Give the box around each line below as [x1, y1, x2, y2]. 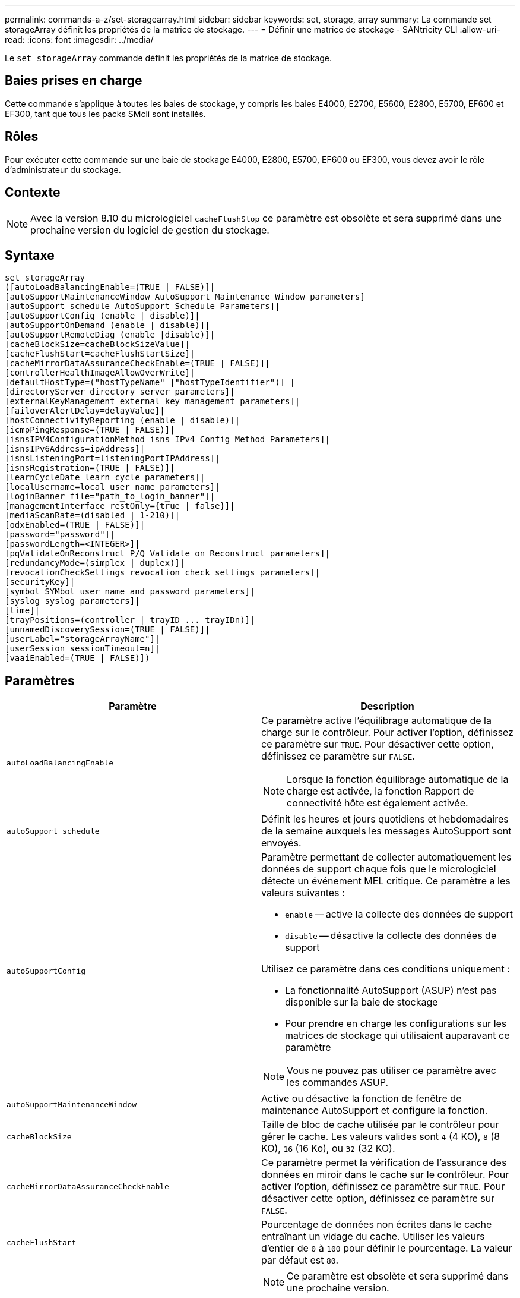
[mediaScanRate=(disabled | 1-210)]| [5, 511, 180, 521]
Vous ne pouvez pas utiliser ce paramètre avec [287, 1064, 497, 1077]
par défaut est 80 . [261, 1254, 339, 1267]
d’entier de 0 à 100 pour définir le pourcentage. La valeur [261, 1242, 512, 1255]
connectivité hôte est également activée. [287, 797, 468, 809]
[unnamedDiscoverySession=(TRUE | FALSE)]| [5, 625, 210, 635]
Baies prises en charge [5, 73, 142, 89]
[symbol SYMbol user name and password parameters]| [5, 587, 255, 597]
